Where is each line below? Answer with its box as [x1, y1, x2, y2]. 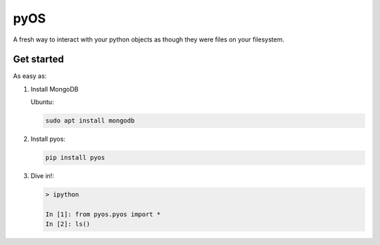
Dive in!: [30, 172, 54, 180]
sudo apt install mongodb [45, 117, 135, 125]
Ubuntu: [30, 98, 54, 106]
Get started [13, 54, 64, 65]
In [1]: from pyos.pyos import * [45, 210, 161, 218]
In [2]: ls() [45, 220, 91, 228]
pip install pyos [45, 153, 106, 162]
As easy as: [13, 72, 47, 80]
